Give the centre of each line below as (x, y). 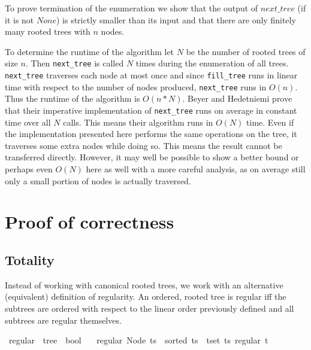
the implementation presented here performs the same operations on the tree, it (151, 134)
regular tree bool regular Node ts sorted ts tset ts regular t (138, 340)
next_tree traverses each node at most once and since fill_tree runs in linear (151, 75)
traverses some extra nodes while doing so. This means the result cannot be (144, 145)
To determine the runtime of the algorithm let (90, 51)
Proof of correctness (90, 222)
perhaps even (29, 168)
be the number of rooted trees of (246, 51)
